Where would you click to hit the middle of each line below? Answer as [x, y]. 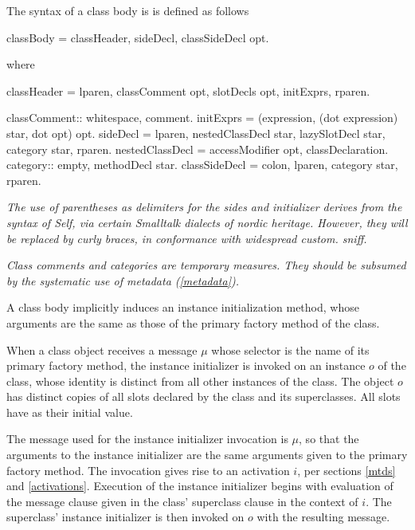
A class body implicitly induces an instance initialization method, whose [183, 307]
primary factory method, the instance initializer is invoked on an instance [186, 365]
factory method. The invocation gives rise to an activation [148, 470]
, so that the [329, 439]
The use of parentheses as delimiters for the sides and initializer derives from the [204, 207]
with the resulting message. [323, 517]
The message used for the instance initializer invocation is [147, 439]
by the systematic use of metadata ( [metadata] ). [123, 280]
